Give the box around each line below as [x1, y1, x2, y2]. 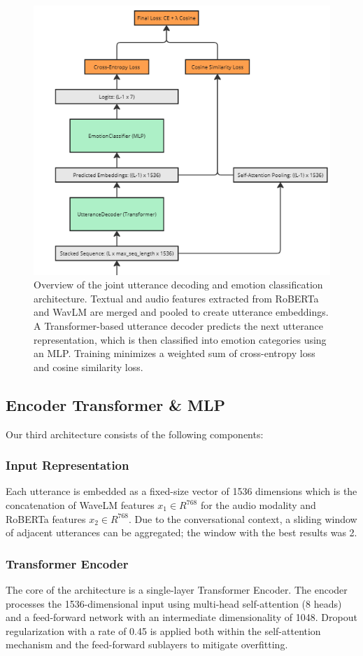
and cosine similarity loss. [34, 359, 143, 374]
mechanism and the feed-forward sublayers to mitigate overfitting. [6, 637, 288, 652]
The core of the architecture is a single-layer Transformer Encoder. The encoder [6, 582, 348, 597]
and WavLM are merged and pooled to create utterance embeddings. [34, 305, 329, 319]
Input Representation [6, 456, 129, 474]
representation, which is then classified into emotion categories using [34, 332, 327, 347]
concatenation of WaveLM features [6, 498, 155, 512]
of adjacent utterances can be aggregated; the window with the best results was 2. [6, 525, 357, 540]
